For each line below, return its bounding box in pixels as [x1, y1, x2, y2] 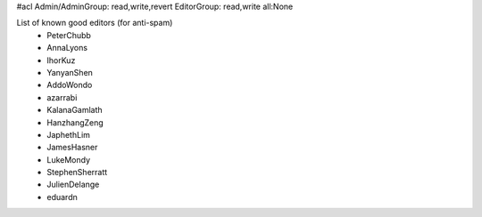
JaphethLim [46, 129, 91, 140]
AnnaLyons [46, 43, 88, 53]
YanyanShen [46, 67, 94, 77]
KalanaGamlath [46, 105, 103, 116]
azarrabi [46, 92, 78, 102]
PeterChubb [46, 29, 91, 40]
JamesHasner [46, 142, 98, 153]
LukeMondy [46, 154, 91, 165]
